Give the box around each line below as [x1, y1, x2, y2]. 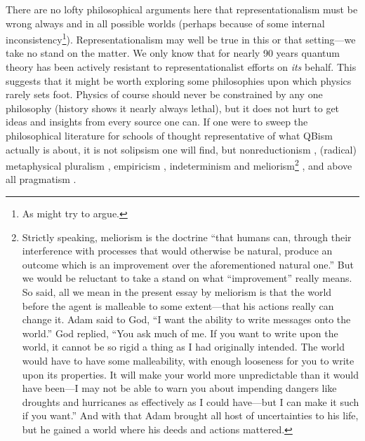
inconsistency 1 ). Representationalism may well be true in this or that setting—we [6, 30, 356, 46]
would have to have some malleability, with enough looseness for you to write [22, 353, 354, 367]
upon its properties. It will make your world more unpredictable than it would [22, 367, 359, 381]
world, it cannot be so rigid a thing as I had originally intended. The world [22, 339, 345, 354]
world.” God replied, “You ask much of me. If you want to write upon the [22, 325, 338, 340]
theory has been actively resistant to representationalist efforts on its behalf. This [6, 60, 357, 74]
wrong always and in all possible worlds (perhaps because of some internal [6, 15, 325, 30]
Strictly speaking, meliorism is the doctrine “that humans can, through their [22, 229, 352, 244]
